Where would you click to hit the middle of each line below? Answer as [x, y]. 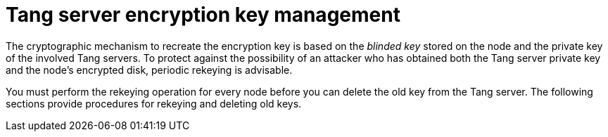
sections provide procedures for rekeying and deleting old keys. [154, 103]
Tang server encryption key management [203, 15]
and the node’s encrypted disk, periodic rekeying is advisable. [149, 70]
